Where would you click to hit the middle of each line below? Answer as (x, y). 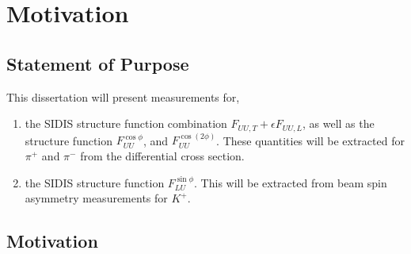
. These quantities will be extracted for (310, 140)
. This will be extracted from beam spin (291, 182)
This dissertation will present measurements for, (123, 96)
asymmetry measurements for (96, 198)
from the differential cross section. (162, 156)
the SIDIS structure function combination (126, 123)
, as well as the (338, 123)
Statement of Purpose (98, 63)
